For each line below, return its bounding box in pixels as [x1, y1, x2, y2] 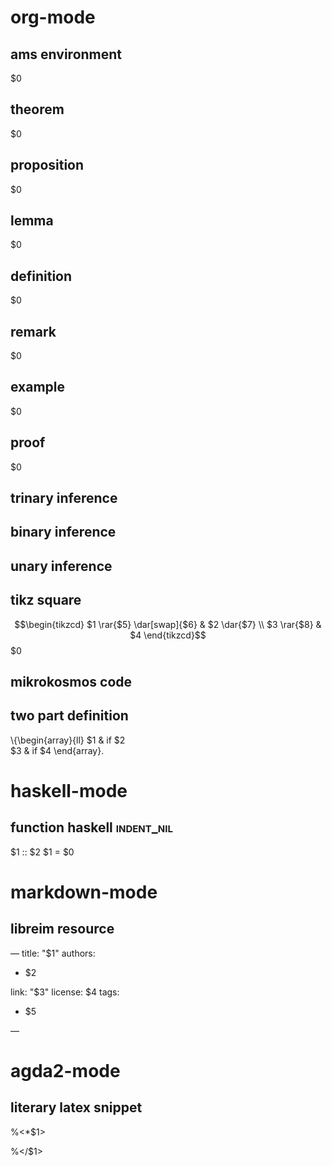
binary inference [10, 524, 117, 541]
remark [10, 323, 57, 340]
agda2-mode [10, 1060, 121, 1083]
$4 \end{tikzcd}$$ [129, 629, 207, 641]
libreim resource [10, 921, 115, 938]
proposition [10, 157, 85, 174]
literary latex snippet [10, 1099, 143, 1116]
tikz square [10, 592, 82, 609]
